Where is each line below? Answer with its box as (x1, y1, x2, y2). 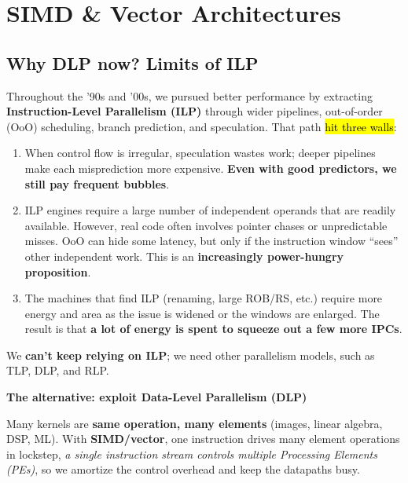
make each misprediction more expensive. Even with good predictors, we (24, 159, 397, 176)
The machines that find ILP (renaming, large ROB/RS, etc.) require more (24, 290, 383, 306)
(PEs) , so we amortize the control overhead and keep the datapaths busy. (6, 461, 360, 478)
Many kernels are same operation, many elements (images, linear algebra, (6, 415, 383, 431)
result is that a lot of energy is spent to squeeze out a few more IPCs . (24, 320, 402, 337)
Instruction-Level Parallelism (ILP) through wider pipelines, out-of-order (6, 103, 383, 119)
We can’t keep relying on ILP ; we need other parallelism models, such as (6, 346, 375, 363)
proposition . (24, 263, 91, 280)
